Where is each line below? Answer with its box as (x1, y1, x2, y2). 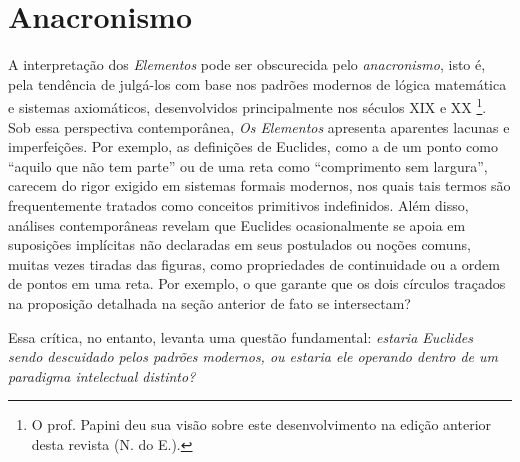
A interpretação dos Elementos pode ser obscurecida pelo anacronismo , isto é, (8, 54, 486, 75)
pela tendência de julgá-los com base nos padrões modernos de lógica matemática (8, 73, 507, 94)
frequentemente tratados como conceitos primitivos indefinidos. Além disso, (8, 194, 469, 215)
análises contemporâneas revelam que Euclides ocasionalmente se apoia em (8, 214, 466, 235)
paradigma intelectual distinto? (8, 365, 196, 386)
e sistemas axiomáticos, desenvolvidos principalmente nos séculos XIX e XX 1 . (8, 94, 487, 117)
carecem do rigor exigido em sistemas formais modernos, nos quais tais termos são (8, 175, 511, 196)
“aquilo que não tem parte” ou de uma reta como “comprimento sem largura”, (8, 155, 488, 176)
